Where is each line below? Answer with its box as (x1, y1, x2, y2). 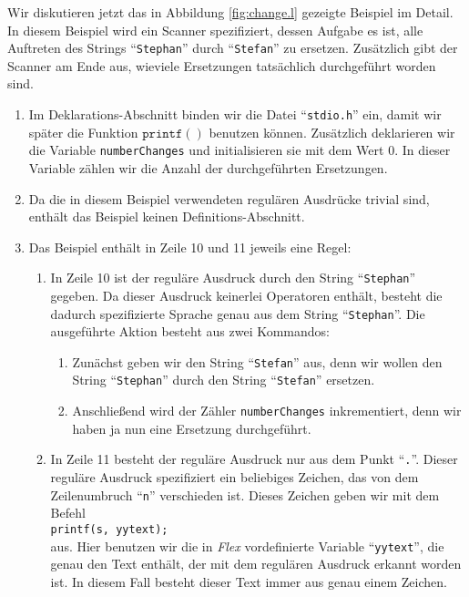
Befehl (50, 503, 86, 522)
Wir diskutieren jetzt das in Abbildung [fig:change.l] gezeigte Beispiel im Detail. (7, 3, 454, 21)
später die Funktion (28, 122, 138, 141)
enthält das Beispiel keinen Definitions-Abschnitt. (28, 207, 305, 226)
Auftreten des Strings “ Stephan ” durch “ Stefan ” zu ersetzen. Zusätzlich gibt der (7, 38, 458, 57)
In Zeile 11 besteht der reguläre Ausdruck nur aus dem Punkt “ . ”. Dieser (50, 449, 458, 468)
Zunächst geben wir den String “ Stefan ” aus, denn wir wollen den (72, 352, 443, 371)
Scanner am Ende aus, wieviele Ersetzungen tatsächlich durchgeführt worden (7, 56, 436, 75)
